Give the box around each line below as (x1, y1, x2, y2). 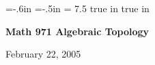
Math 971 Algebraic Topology (5, 24, 150, 38)
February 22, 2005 (5, 47, 81, 61)
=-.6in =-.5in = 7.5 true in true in (5, 1, 150, 15)
